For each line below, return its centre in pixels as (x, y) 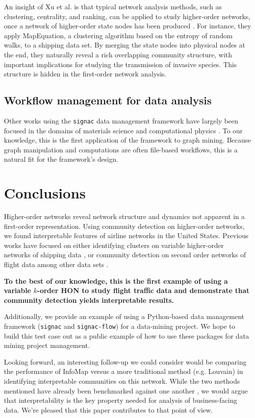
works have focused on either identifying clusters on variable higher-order (114, 245)
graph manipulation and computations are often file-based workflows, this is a (121, 149)
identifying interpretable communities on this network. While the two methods (122, 381)
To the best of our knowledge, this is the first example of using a (116, 281)
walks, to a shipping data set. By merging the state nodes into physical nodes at (125, 45)
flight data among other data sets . (56, 264)
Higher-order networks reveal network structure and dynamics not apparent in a (124, 216)
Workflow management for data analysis (108, 100)
